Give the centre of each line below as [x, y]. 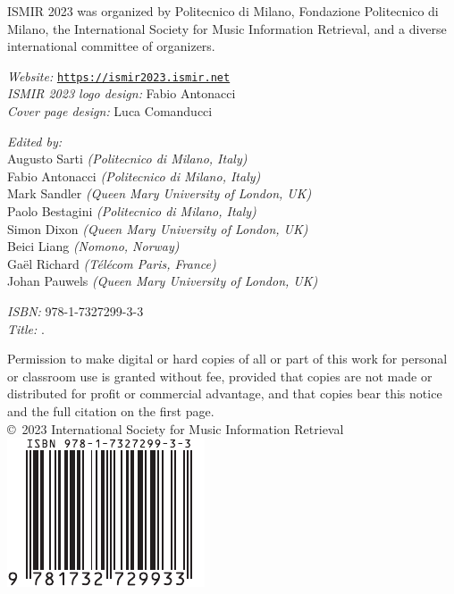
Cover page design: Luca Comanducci [110, 111]
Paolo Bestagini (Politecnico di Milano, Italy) [132, 211]
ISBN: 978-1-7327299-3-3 [76, 310]
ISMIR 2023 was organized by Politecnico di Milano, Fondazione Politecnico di [223, 11]
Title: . [26, 328]
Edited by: [35, 141]
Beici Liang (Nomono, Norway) [93, 246]
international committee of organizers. [111, 46]
